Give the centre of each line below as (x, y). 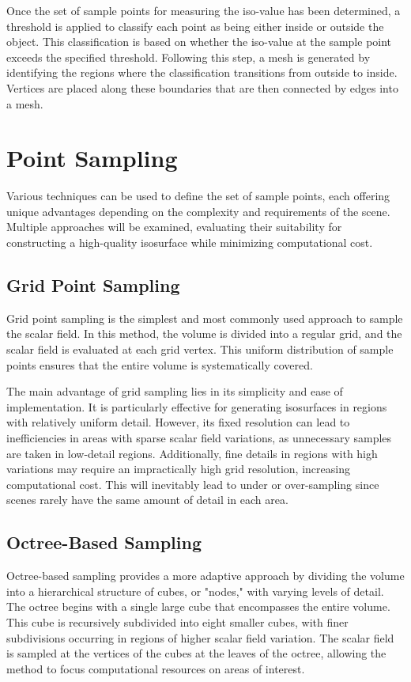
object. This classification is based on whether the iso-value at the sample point (199, 42)
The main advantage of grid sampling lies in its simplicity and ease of (175, 391)
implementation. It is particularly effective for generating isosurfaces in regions (197, 406)
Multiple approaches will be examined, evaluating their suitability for (174, 227)
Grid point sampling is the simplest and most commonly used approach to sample (205, 318)
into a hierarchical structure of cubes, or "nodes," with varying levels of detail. (195, 591)
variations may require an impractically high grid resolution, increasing (178, 469)
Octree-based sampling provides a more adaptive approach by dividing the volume (205, 576)
